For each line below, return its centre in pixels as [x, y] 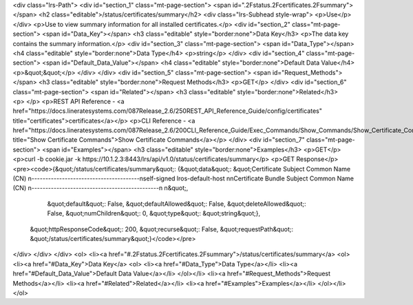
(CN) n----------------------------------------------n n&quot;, [100, 188]
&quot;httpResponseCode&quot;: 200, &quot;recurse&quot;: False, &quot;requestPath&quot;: [162, 229]
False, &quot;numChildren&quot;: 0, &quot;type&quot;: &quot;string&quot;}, [154, 213]
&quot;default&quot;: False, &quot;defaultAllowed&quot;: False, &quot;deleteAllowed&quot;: [177, 204]
